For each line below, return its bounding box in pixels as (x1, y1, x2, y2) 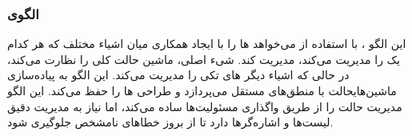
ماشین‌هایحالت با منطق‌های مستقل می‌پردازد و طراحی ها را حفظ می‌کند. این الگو (7, 82, 397, 98)
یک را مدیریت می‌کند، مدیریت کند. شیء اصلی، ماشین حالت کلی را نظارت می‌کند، (7, 50, 400, 67)
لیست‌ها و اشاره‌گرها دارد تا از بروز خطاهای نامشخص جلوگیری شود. (7, 114, 334, 130)
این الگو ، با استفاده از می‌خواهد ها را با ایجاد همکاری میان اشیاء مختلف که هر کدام (7, 35, 406, 52)
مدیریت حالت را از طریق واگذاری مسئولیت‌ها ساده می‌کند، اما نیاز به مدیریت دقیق (7, 98, 402, 114)
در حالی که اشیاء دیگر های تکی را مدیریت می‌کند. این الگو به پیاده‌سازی (7, 66, 350, 83)
